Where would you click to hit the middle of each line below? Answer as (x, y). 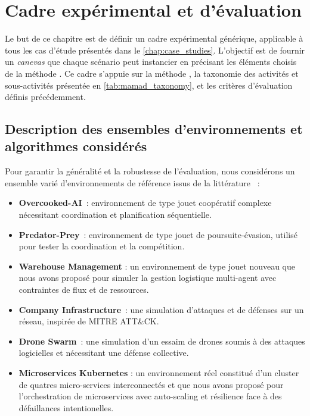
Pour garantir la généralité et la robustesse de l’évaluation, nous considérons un (150, 171)
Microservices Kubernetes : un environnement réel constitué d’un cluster (159, 373)
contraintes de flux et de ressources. (84, 290)
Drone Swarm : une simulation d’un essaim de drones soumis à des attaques (162, 341)
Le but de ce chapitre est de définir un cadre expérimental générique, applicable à (154, 38)
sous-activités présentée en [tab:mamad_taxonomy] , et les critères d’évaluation (149, 85)
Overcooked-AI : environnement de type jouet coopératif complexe (145, 203)
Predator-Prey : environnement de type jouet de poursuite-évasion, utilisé (158, 234)
